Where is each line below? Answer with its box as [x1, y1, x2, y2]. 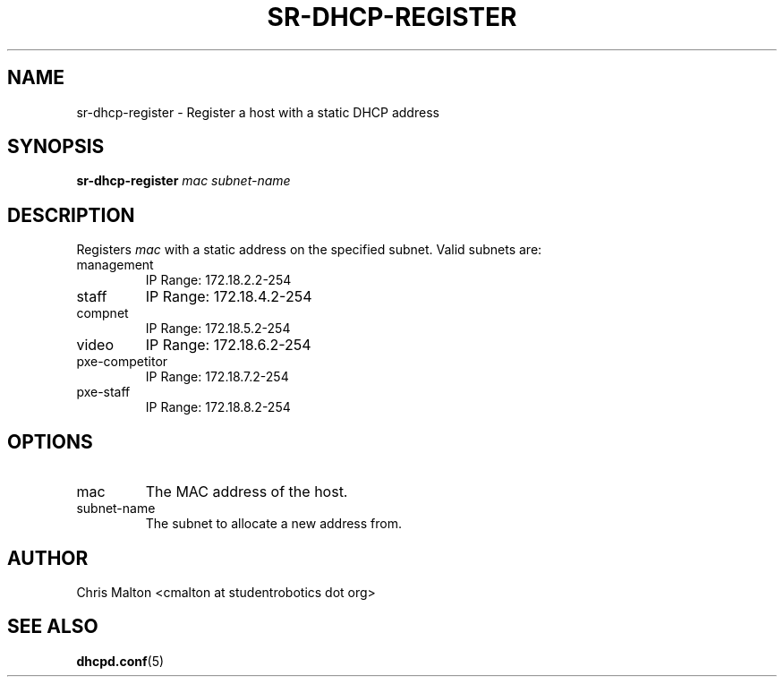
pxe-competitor [76, 354, 168, 370]
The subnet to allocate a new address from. [145, 516, 402, 532]
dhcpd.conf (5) [76, 653, 165, 669]
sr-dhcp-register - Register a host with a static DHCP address [76, 104, 439, 120]
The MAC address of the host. [145, 483, 348, 501]
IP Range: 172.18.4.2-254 [145, 287, 312, 306]
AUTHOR [7, 546, 89, 569]
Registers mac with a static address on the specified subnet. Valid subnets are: [76, 242, 542, 258]
